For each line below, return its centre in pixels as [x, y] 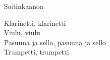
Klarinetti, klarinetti [35, 23]
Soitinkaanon [24, 6]
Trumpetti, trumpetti [37, 52]
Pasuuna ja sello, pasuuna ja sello [55, 42]
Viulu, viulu [22, 32]
